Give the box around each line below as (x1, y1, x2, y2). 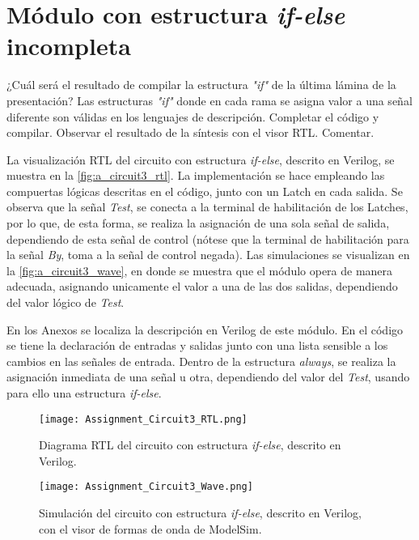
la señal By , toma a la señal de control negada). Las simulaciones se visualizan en (6, 246, 410, 263)
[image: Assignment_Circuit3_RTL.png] (39, 413, 248, 425)
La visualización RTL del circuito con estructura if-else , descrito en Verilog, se (6, 151, 395, 168)
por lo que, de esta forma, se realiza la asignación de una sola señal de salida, (6, 215, 390, 232)
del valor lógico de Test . (6, 294, 125, 311)
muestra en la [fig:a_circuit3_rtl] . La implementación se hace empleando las (6, 167, 385, 184)
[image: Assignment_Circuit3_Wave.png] (39, 481, 253, 493)
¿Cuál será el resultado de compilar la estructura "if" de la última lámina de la (6, 76, 396, 93)
